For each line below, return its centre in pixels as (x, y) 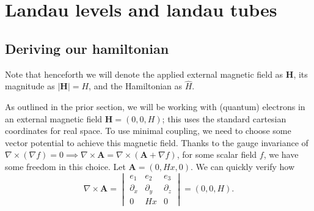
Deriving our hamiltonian (87, 48)
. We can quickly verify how (243, 166)
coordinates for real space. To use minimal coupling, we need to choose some (148, 131)
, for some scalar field (217, 154)
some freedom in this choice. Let (65, 166)
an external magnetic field (54, 118)
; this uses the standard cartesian (224, 118)
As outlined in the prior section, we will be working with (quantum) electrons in (155, 106)
